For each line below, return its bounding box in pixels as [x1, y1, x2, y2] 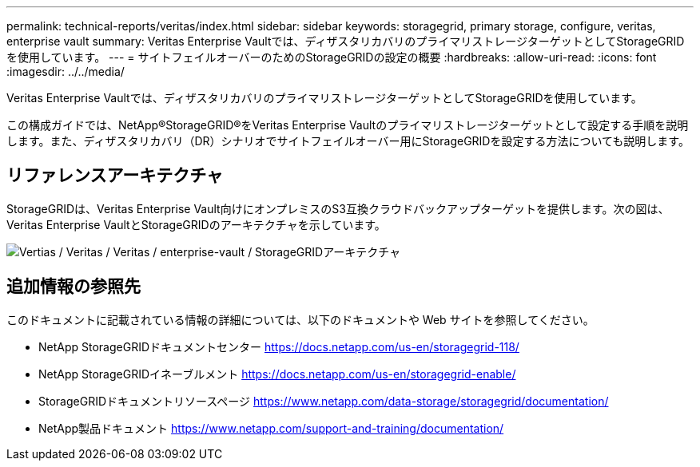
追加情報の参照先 [6, 276, 141, 297]
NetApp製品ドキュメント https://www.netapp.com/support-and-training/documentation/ [38, 421, 504, 435]
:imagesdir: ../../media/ [6, 65, 125, 78]
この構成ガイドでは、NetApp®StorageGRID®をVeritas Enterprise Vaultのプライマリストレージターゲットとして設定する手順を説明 [6, 118, 689, 132]
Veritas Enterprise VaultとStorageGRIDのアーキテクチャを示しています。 [6, 217, 386, 232]
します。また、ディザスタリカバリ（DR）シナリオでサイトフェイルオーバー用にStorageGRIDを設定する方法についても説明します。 [6, 134, 690, 148]
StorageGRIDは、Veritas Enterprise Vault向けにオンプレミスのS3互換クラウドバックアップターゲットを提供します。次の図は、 [6, 201, 670, 216]
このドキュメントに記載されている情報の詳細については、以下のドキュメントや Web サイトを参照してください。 [6, 312, 595, 327]
